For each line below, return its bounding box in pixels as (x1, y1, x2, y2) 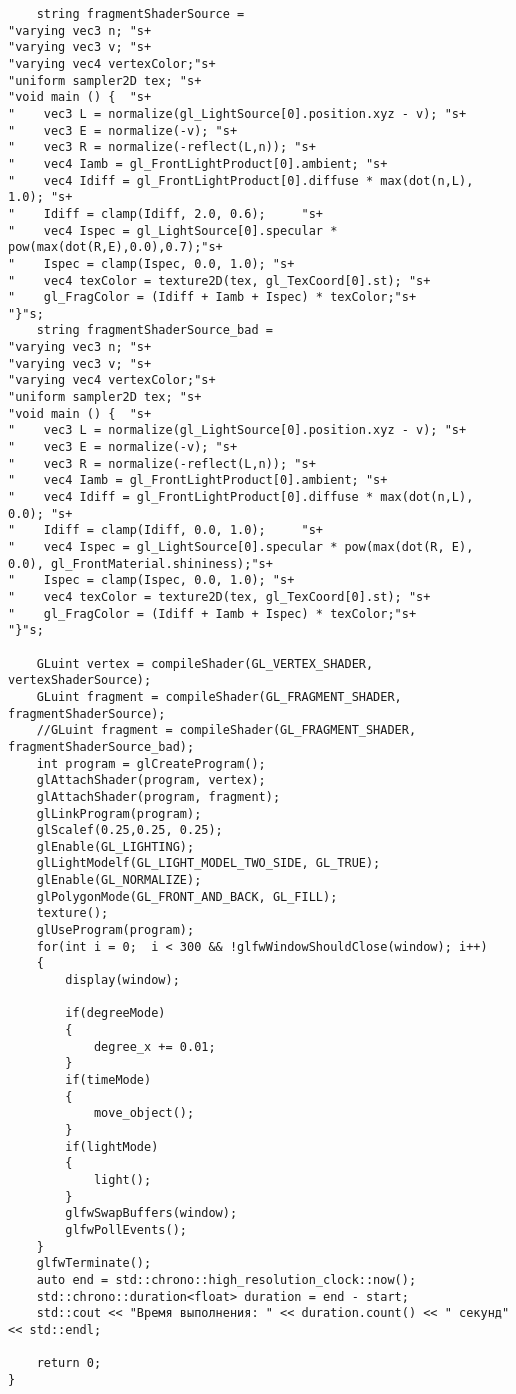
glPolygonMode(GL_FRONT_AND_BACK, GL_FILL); (36, 889, 338, 904)
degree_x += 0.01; (93, 1039, 216, 1054)
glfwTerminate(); (36, 1256, 152, 1271)
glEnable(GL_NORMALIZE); (36, 873, 202, 888)
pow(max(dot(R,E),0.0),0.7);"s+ (8, 240, 223, 255)
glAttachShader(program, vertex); (36, 773, 266, 788)
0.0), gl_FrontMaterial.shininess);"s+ (8, 556, 273, 571)
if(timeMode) (65, 1073, 152, 1087)
